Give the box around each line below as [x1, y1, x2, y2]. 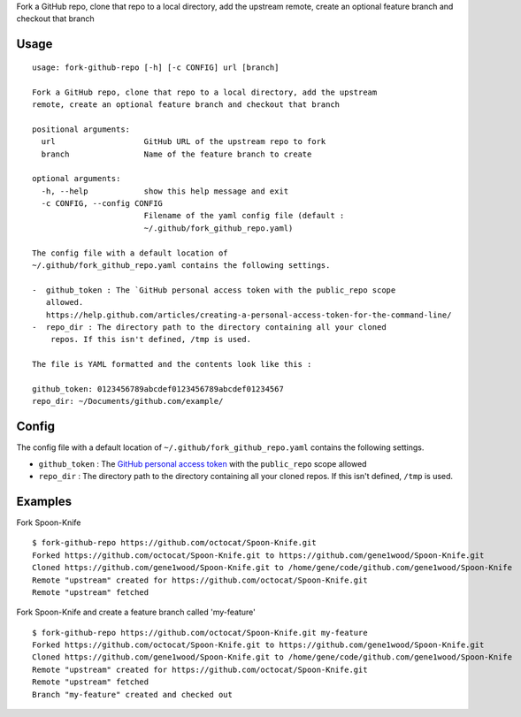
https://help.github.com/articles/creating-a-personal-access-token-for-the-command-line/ [45, 309, 452, 320]
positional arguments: [32, 124, 131, 134]
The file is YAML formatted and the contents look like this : [32, 359, 312, 370]
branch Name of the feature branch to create [41, 149, 312, 159]
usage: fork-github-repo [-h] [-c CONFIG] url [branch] [32, 62, 280, 72]
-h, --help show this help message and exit [41, 186, 289, 196]
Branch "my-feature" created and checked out [32, 690, 234, 699]
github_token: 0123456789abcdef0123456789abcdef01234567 [32, 384, 285, 393]
